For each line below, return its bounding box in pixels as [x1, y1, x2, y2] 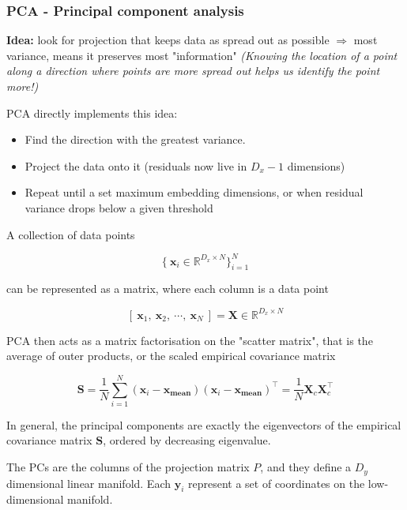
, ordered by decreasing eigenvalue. [103, 432, 271, 448]
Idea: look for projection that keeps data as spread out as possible [6, 32, 330, 48]
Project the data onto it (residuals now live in [24, 157, 247, 174]
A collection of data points [6, 226, 135, 242]
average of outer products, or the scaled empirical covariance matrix [6, 347, 336, 364]
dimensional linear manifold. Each [6, 474, 171, 491]
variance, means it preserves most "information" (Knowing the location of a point [6, 47, 398, 63]
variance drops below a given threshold [24, 199, 213, 216]
